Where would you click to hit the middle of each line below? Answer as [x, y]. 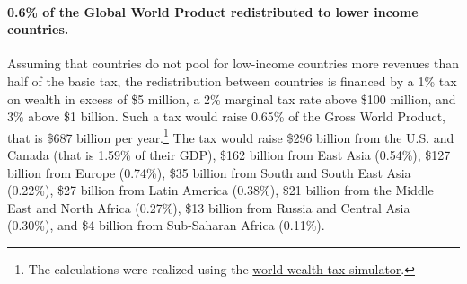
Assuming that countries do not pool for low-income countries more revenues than [233, 63]
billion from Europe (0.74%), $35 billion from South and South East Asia [209, 172]
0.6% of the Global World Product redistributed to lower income [213, 11]
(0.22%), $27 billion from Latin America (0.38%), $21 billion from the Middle [220, 190]
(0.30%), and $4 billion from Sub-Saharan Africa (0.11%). [166, 225]
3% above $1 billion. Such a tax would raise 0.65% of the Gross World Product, [226, 116]
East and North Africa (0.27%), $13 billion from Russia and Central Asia [209, 207]
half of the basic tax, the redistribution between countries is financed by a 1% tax [232, 80]
